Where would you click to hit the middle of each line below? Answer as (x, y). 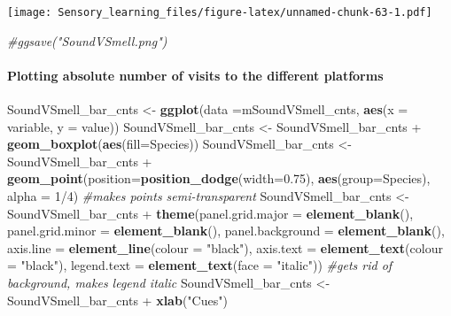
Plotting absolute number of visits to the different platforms (195, 75)
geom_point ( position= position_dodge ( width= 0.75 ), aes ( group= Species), (219, 178)
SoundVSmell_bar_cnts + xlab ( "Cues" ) (117, 300)
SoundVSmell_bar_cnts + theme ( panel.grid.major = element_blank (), (210, 213)
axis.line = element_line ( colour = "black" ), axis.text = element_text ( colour (225, 247)
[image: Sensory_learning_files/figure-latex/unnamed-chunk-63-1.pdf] (220, 12)
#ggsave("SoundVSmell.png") (87, 40)
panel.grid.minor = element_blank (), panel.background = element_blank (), (226, 231)
